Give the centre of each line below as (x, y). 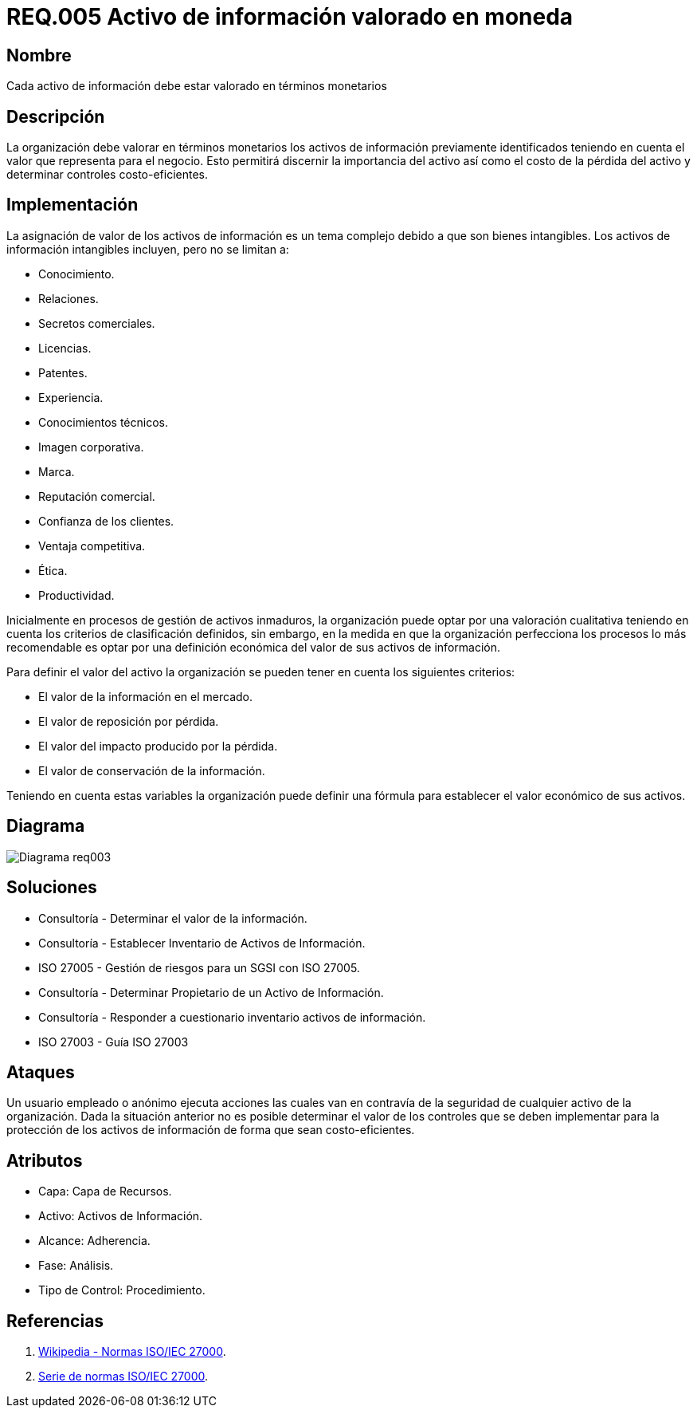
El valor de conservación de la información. (152, 770)
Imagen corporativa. (91, 447)
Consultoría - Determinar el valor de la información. (173, 918)
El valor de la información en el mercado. (146, 696)
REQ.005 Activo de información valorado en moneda (290, 17)
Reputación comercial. (97, 496)
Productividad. (76, 595)
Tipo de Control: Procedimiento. (122, 1290)
